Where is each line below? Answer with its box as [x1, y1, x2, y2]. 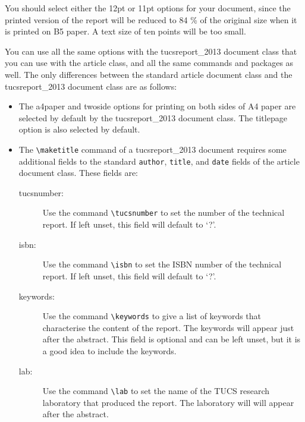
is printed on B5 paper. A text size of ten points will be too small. [5, 25, 246, 37]
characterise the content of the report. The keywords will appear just [42, 321, 294, 333]
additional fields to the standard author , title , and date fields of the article [18, 155, 300, 167]
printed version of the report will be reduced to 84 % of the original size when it [5, 13, 297, 26]
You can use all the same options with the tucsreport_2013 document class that [5, 45, 297, 57]
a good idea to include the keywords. [42, 344, 177, 357]
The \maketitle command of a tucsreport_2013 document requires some [18, 143, 287, 155]
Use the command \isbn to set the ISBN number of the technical [42, 258, 282, 270]
